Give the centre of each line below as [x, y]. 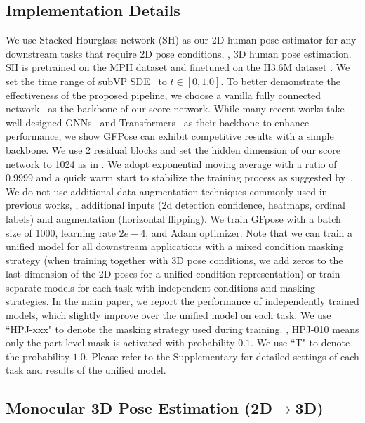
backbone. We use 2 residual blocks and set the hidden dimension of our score [173, 149]
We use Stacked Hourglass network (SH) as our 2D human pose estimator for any [181, 40]
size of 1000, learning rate [61, 232]
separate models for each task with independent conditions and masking [161, 287]
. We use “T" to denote [300, 343]
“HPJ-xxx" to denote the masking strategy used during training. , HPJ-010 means [182, 328]
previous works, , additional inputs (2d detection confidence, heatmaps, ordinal [175, 205]
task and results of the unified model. [86, 370]
